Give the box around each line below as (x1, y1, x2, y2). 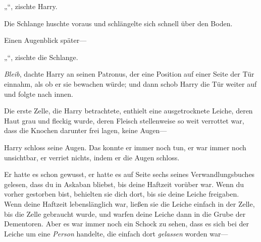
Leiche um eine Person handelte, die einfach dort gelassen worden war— (4, 228, 228, 238)
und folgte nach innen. (4, 88, 73, 99)
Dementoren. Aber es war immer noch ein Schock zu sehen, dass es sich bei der (4, 218, 249, 229)
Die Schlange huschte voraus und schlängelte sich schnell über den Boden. (4, 18, 233, 28)
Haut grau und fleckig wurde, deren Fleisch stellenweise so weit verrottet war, (4, 115, 244, 126)
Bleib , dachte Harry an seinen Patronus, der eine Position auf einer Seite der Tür (4, 69, 254, 79)
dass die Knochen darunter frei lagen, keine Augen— (4, 125, 167, 136)
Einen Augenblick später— (4, 35, 87, 45)
